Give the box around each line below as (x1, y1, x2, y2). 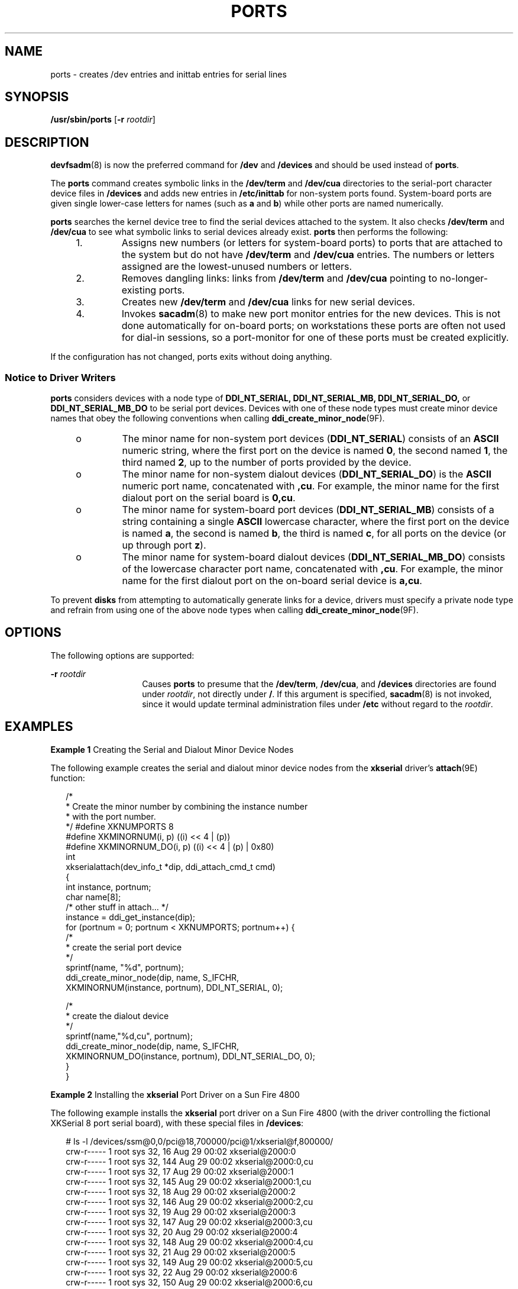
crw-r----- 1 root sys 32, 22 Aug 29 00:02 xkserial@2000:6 (66, 1267, 297, 1277)
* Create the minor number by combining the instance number (66, 801, 308, 811)
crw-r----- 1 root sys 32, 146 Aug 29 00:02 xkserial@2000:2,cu (66, 1196, 313, 1207)
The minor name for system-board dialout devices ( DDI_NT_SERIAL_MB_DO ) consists (122, 551, 506, 563)
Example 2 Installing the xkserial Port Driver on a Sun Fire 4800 (50, 1089, 300, 1100)
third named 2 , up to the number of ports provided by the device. (122, 456, 412, 469)
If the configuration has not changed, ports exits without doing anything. (50, 352, 332, 362)
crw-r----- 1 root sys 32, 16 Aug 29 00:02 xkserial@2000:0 (66, 1146, 296, 1156)
